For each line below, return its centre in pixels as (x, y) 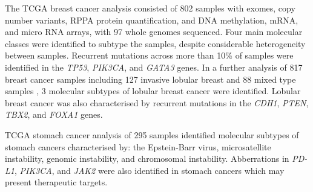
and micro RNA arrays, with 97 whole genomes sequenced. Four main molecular (154, 32)
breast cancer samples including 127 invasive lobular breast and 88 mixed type (150, 79)
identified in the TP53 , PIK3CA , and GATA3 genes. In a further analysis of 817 (154, 67)
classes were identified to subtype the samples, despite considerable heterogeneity (155, 43)
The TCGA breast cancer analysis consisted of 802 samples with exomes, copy (150, 8)
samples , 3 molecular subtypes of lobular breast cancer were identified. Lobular (153, 91)
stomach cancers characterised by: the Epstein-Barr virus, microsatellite (138, 146)
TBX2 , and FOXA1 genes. (54, 114)
